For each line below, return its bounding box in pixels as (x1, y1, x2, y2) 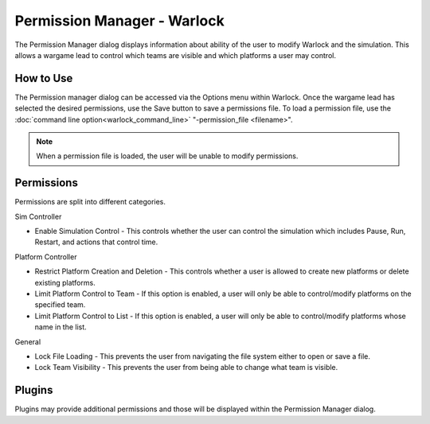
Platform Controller (14, 251, 77, 262)
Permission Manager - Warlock (14, 12, 225, 29)
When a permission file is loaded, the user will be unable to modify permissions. (36, 151, 299, 161)
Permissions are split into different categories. (14, 197, 166, 207)
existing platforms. (34, 278, 96, 287)
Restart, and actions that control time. (34, 237, 158, 247)
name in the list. (34, 322, 87, 332)
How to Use (14, 72, 73, 85)
